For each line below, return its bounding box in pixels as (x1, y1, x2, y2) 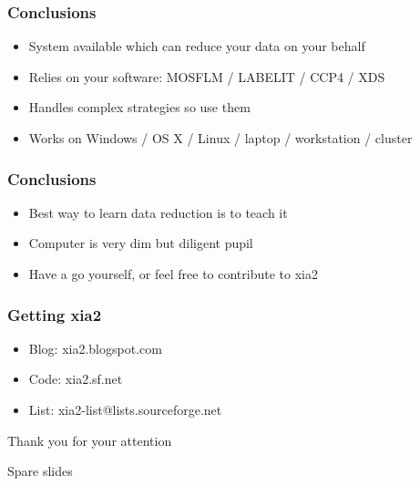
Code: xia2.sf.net (28, 369, 123, 388)
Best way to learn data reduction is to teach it (28, 202, 288, 222)
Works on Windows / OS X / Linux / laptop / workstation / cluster (28, 129, 413, 147)
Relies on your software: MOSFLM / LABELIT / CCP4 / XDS (28, 67, 385, 86)
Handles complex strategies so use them (28, 98, 251, 117)
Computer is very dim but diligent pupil (28, 233, 253, 253)
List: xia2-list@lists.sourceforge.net (28, 400, 222, 419)
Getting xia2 (7, 303, 102, 326)
